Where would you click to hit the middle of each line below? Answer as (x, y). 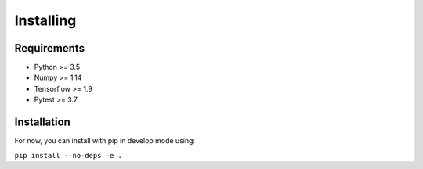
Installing (45, 20)
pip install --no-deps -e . (69, 155)
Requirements (50, 48)
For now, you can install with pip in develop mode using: (105, 141)
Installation (42, 122)
